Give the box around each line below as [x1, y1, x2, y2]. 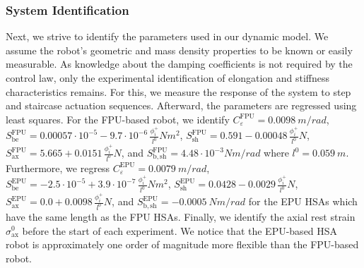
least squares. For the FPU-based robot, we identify [6, 111, 230, 126]
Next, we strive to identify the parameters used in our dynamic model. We [6, 29, 329, 44]
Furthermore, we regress [6, 160, 110, 175]
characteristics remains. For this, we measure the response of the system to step [6, 84, 351, 99]
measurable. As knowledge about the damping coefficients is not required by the [6, 56, 353, 71]
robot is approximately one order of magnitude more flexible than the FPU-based [6, 237, 359, 252]
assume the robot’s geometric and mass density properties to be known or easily [6, 42, 353, 57]
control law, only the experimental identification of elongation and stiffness [6, 71, 330, 85]
